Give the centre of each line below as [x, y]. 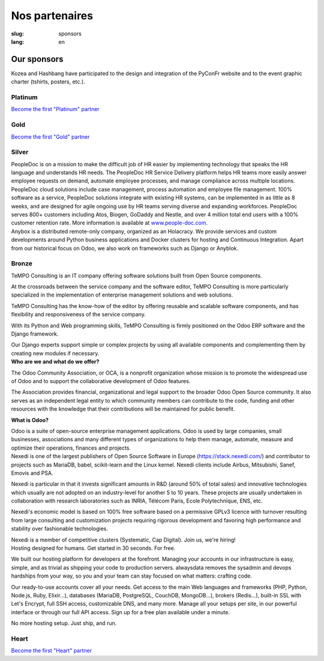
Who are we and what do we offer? [55, 362]
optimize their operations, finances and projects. [71, 448]
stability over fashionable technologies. [59, 529]
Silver [20, 152]
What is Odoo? [30, 420]
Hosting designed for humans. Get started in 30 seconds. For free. [93, 548]
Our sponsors [37, 59]
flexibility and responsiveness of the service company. [79, 315]
